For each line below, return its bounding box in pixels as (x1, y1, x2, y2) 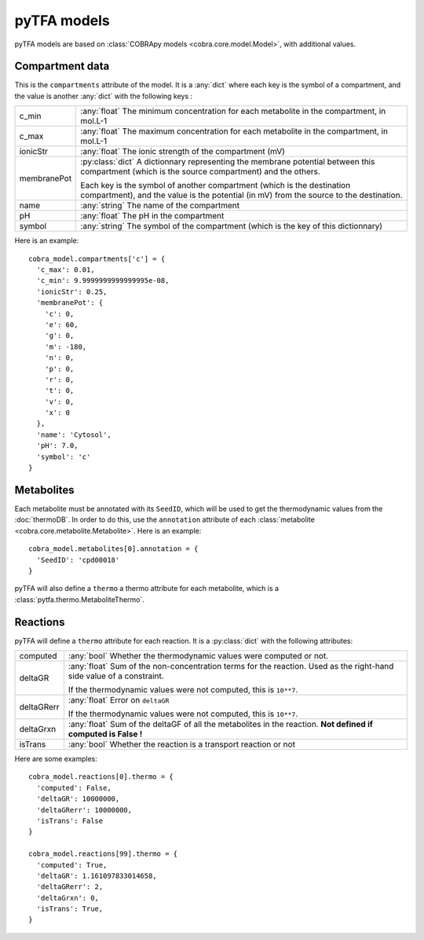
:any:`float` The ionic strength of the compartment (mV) (80, 146, 286, 157)
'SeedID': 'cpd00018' (36, 555, 120, 564)
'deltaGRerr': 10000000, (36, 806, 133, 814)
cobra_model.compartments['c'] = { (28, 254, 166, 263)
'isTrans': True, (36, 905, 104, 913)
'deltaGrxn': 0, (36, 893, 100, 902)
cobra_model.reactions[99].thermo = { (28, 850, 178, 858)
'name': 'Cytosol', (36, 430, 111, 439)
